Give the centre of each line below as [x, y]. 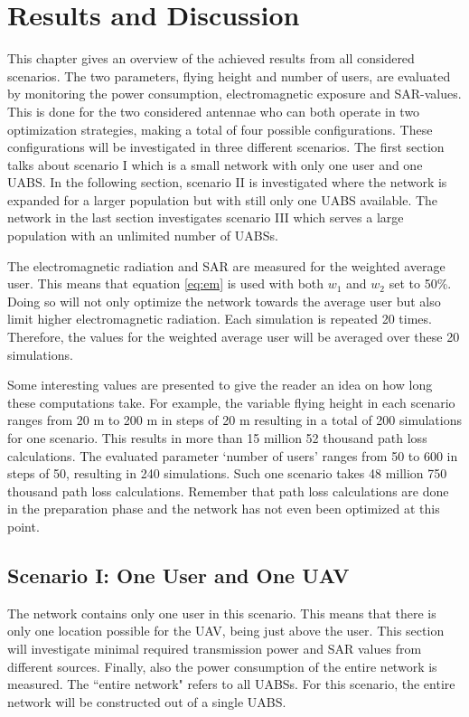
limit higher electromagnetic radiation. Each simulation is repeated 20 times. [220, 319]
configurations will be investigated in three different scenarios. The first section [226, 147]
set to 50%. [420, 283]
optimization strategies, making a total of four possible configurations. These [220, 129]
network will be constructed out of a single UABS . [147, 701]
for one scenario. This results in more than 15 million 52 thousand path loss [217, 438]
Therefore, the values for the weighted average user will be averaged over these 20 [234, 337]
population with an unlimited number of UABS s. [143, 236]
